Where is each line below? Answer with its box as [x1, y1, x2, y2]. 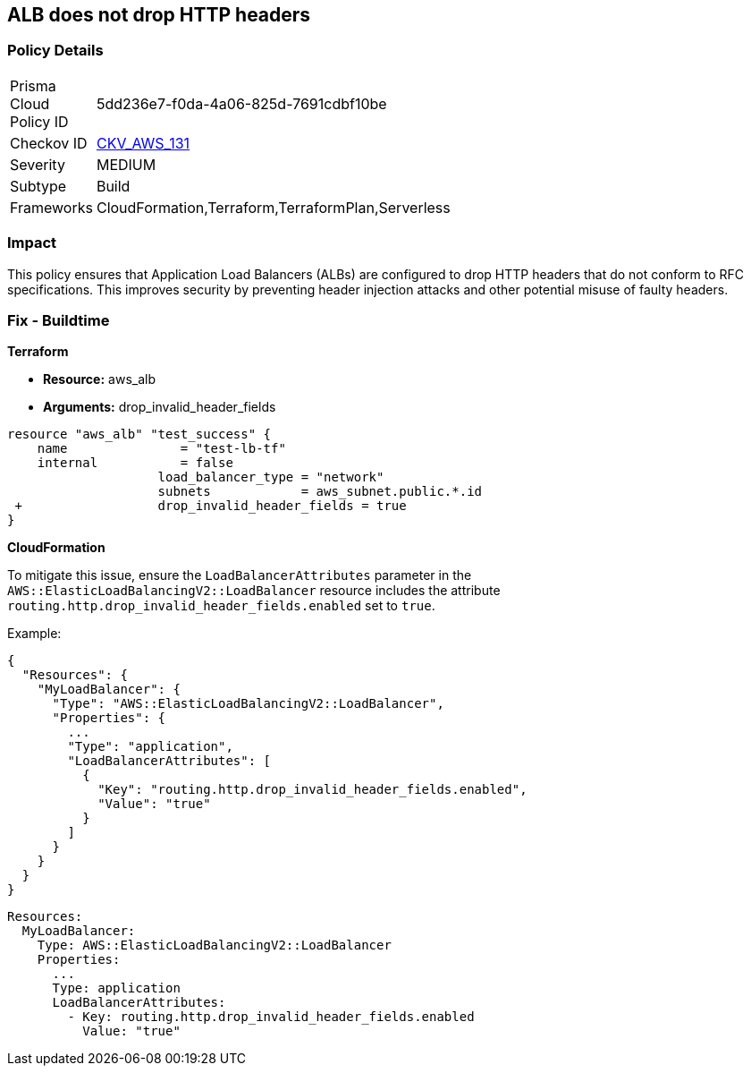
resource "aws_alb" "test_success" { [7, 427, 272, 442]
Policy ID [10, 112, 69, 131]
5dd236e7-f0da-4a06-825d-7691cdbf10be [96, 94, 387, 113]
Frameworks [10, 198, 93, 217]
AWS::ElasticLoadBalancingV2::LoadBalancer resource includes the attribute [7, 583, 501, 599]
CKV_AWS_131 [96, 133, 190, 152]
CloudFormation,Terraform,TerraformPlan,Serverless [96, 198, 451, 217]
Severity [10, 155, 65, 174]
